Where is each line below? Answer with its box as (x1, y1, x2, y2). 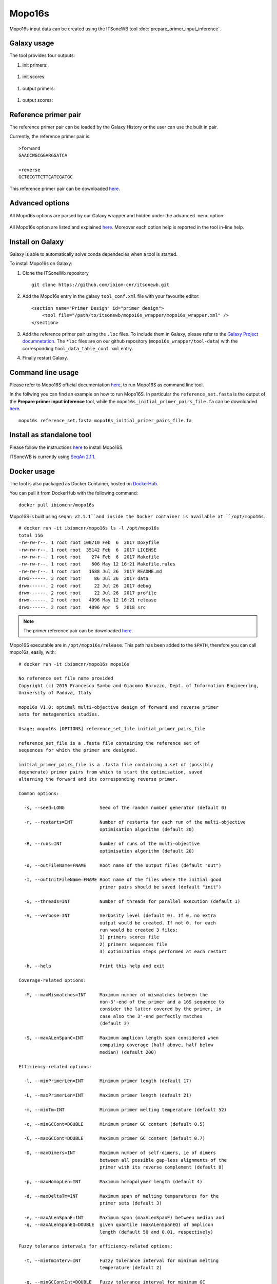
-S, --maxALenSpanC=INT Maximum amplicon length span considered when (24, 1035, 219, 1041)
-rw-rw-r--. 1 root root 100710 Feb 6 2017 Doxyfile (18, 540, 160, 545)
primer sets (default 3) (99, 1200, 162, 1206)
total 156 (18, 532, 43, 538)
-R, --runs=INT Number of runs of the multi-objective (24, 841, 200, 847)
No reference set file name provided (18, 675, 114, 682)
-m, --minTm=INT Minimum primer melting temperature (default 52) (24, 1107, 227, 1112)
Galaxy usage (9, 39, 54, 48)
